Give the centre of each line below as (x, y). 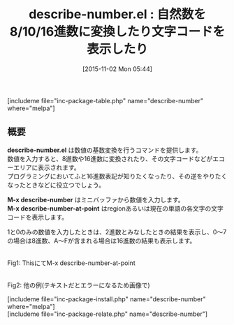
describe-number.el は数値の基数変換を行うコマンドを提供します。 (105, 150)
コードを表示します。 (38, 217)
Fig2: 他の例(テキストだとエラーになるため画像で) (79, 285)
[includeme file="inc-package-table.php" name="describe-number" (105, 100)
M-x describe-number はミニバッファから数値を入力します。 (96, 199)
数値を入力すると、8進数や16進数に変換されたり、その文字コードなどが (110, 158)
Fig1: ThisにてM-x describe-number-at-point (71, 263)
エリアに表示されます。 (46, 167)
